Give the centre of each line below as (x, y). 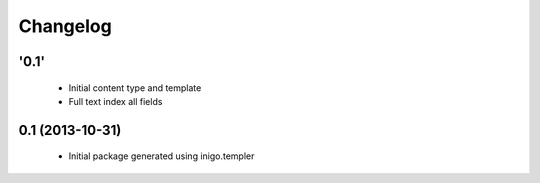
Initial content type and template (135, 87)
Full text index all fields (115, 101)
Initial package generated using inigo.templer (161, 156)
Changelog (65, 26)
